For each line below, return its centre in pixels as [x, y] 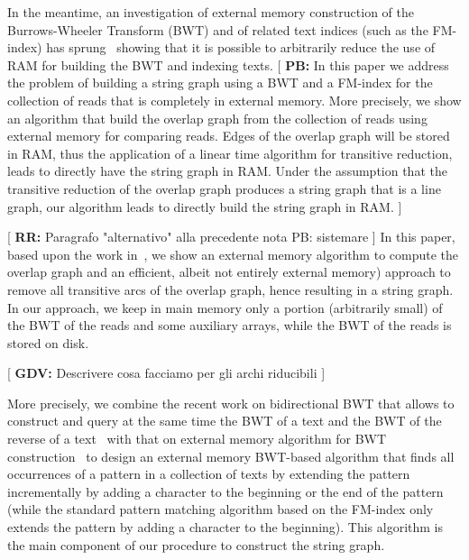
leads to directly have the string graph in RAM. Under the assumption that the [227, 171]
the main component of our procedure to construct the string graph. [196, 544]
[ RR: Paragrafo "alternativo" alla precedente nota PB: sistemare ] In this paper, [231, 237]
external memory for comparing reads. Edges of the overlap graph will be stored [229, 136]
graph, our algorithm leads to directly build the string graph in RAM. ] [205, 206]
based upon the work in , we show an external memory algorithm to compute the [233, 254]
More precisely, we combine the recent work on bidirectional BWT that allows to [231, 403]
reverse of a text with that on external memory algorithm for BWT [197, 439]
